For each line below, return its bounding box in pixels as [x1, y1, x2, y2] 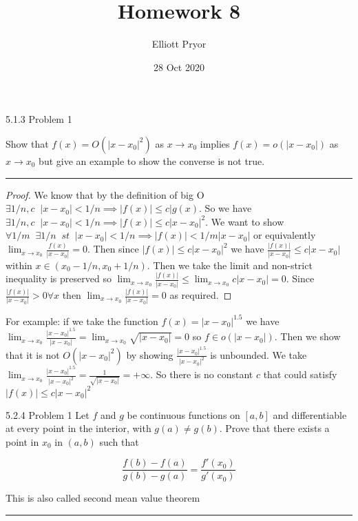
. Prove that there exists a [219, 421, 330, 435]
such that [99, 434, 139, 449]
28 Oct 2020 [154, 59, 204, 74]
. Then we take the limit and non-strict [147, 257, 313, 272]
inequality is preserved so [6, 271, 112, 286]
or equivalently [253, 228, 316, 242]
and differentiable [273, 407, 347, 422]
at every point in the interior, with [6, 421, 151, 435]
